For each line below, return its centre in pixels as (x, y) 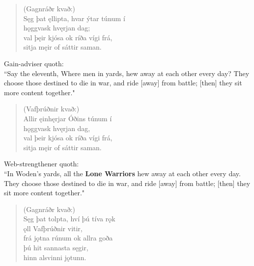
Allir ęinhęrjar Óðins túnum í (68, 118)
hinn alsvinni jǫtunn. (55, 257)
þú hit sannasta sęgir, (56, 248)
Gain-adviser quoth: (34, 63)
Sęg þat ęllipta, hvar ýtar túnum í (74, 18)
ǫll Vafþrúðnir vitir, (53, 228)
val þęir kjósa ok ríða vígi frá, (68, 37)
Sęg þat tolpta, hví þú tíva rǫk (69, 219)
